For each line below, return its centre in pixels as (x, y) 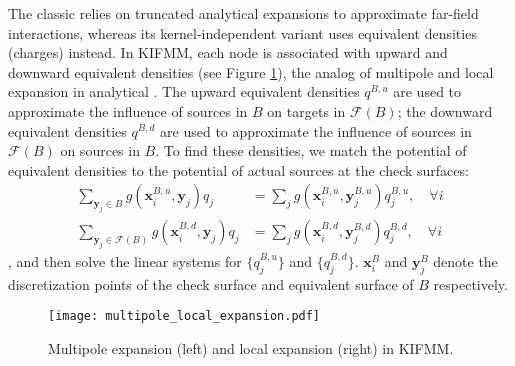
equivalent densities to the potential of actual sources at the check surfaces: (238, 169)
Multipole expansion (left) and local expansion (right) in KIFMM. (251, 347)
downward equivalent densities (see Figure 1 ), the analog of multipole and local (251, 71)
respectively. (470, 283)
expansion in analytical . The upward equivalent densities (184, 91)
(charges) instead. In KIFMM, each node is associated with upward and (228, 52)
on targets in (306, 110)
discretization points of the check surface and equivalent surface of (211, 283)
